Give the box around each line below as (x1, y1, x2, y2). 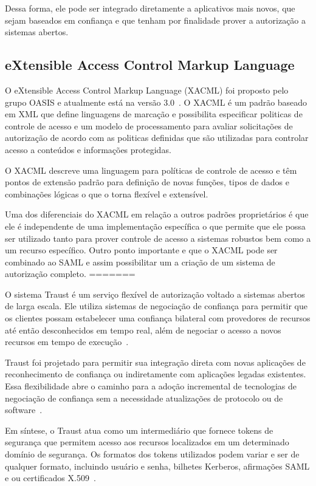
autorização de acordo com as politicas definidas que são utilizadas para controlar (5, 131, 309, 144)
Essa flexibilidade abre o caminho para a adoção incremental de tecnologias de (5, 380, 297, 392)
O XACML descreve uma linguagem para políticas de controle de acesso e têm (5, 163, 297, 176)
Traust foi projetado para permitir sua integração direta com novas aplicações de (5, 355, 306, 368)
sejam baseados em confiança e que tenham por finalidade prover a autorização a (5, 13, 306, 26)
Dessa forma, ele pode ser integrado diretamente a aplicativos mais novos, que (5, 2, 295, 14)
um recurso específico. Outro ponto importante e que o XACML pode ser (5, 244, 278, 256)
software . (5, 403, 43, 416)
